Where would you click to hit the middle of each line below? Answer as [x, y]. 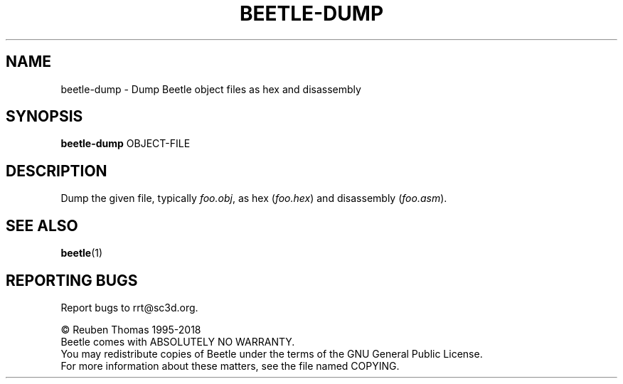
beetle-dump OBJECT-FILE [126, 144]
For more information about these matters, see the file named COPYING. [230, 366]
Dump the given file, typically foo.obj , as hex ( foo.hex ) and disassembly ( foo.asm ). [254, 198]
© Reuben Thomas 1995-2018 [131, 329]
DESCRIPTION [57, 171]
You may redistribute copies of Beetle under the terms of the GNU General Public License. [272, 353]
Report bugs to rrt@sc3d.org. [129, 307]
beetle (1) [82, 253]
